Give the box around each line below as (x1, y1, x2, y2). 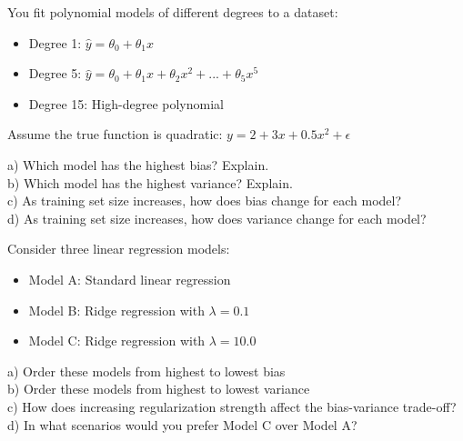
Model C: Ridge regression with (28, 331, 206, 350)
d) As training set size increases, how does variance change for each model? (7, 208, 427, 227)
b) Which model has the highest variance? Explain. (7, 173, 293, 192)
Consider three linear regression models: (7, 239, 230, 258)
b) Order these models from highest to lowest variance (7, 379, 310, 398)
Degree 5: (28, 64, 82, 83)
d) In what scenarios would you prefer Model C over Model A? (7, 415, 357, 434)
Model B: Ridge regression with (28, 300, 205, 319)
